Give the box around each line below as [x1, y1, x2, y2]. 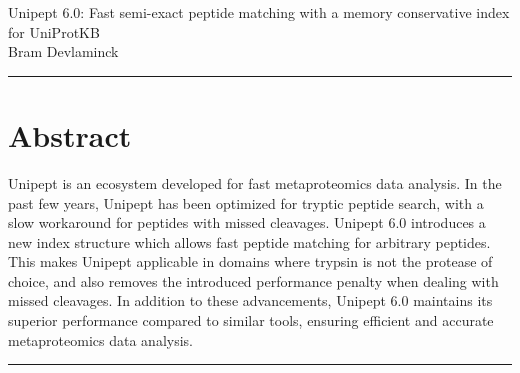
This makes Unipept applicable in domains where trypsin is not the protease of [8, 251, 493, 272]
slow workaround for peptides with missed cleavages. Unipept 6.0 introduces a [8, 212, 486, 233]
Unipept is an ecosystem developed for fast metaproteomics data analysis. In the [8, 172, 502, 193]
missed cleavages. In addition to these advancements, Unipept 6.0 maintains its [8, 290, 493, 311]
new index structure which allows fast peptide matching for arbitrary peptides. [8, 231, 491, 252]
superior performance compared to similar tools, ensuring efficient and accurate [8, 310, 494, 331]
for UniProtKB [8, 21, 100, 42]
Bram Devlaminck [8, 41, 119, 62]
